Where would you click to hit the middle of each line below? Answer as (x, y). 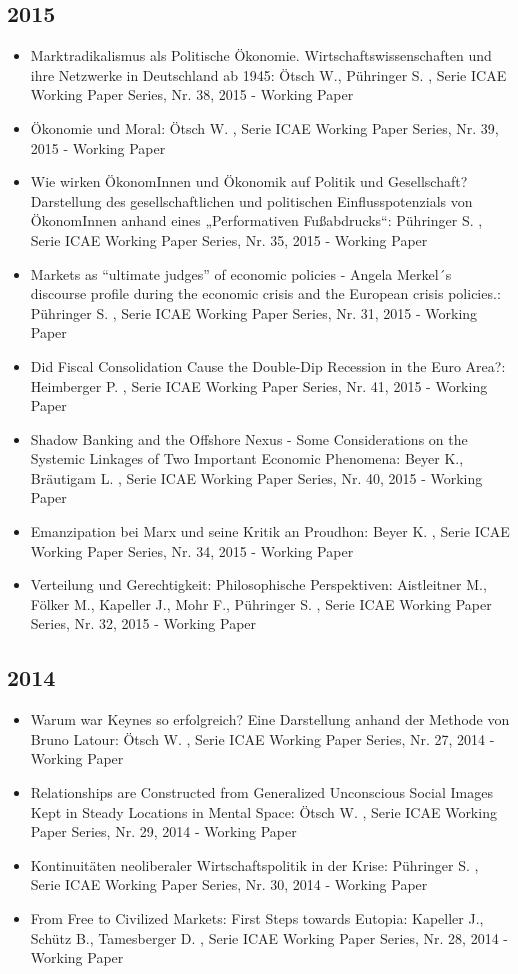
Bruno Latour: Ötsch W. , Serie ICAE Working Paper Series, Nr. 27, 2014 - (262, 738)
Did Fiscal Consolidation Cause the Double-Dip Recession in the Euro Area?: (268, 365)
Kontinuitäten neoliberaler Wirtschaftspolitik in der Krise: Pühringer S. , (254, 864)
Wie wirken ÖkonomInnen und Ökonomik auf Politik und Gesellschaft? (249, 181)
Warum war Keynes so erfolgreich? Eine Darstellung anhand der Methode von (270, 719)
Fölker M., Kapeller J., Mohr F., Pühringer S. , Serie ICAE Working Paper (261, 603)
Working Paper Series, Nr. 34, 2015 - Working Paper (192, 550)
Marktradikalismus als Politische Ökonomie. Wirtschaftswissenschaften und (261, 55)
